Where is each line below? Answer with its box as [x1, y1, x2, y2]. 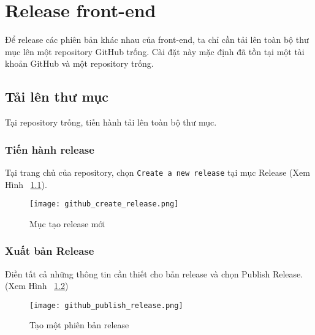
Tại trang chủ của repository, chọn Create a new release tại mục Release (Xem [5, 165, 310, 178]
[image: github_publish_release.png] [29, 301, 183, 310]
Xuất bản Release [5, 243, 94, 258]
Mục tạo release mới [29, 217, 105, 230]
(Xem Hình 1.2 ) [5, 279, 69, 292]
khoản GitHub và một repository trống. [5, 57, 154, 70]
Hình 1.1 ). [5, 178, 47, 190]
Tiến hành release [5, 141, 94, 157]
